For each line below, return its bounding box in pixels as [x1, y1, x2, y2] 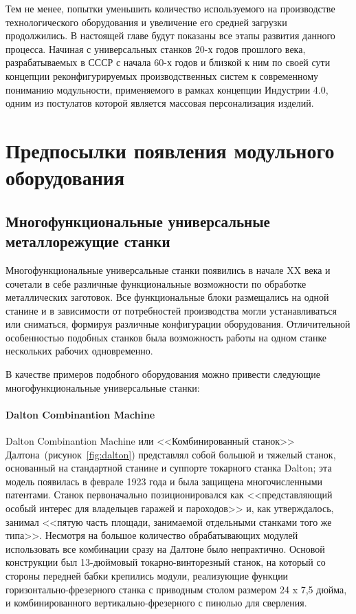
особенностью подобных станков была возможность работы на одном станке [5, 330, 327, 344]
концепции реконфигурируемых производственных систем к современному [5, 68, 319, 83]
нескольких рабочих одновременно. [5, 343, 153, 358]
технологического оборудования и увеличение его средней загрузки [5, 14, 287, 29]
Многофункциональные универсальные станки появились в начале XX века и [5, 262, 331, 277]
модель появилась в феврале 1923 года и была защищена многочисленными [5, 474, 323, 488]
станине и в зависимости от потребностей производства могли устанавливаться [5, 303, 337, 317]
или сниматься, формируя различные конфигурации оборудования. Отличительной [5, 317, 351, 331]
